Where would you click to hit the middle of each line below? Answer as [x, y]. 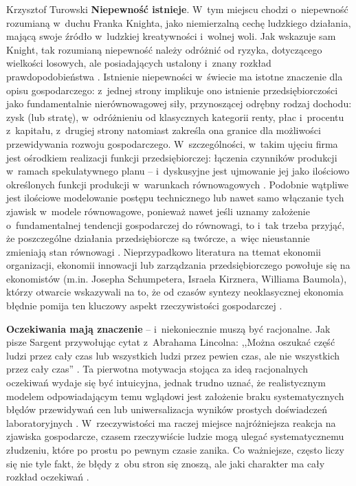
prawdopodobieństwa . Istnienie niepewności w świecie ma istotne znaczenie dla [175, 76]
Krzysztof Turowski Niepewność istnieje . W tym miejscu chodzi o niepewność [177, 9]
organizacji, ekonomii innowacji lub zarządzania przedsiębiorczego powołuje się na [178, 265]
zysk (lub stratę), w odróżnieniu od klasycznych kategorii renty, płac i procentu [175, 117]
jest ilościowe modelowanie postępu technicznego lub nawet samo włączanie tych [175, 198]
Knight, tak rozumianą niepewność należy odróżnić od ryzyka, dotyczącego [164, 49]
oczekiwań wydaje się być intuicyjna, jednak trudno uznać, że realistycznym [166, 383]
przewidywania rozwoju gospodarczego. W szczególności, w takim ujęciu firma [172, 143]
